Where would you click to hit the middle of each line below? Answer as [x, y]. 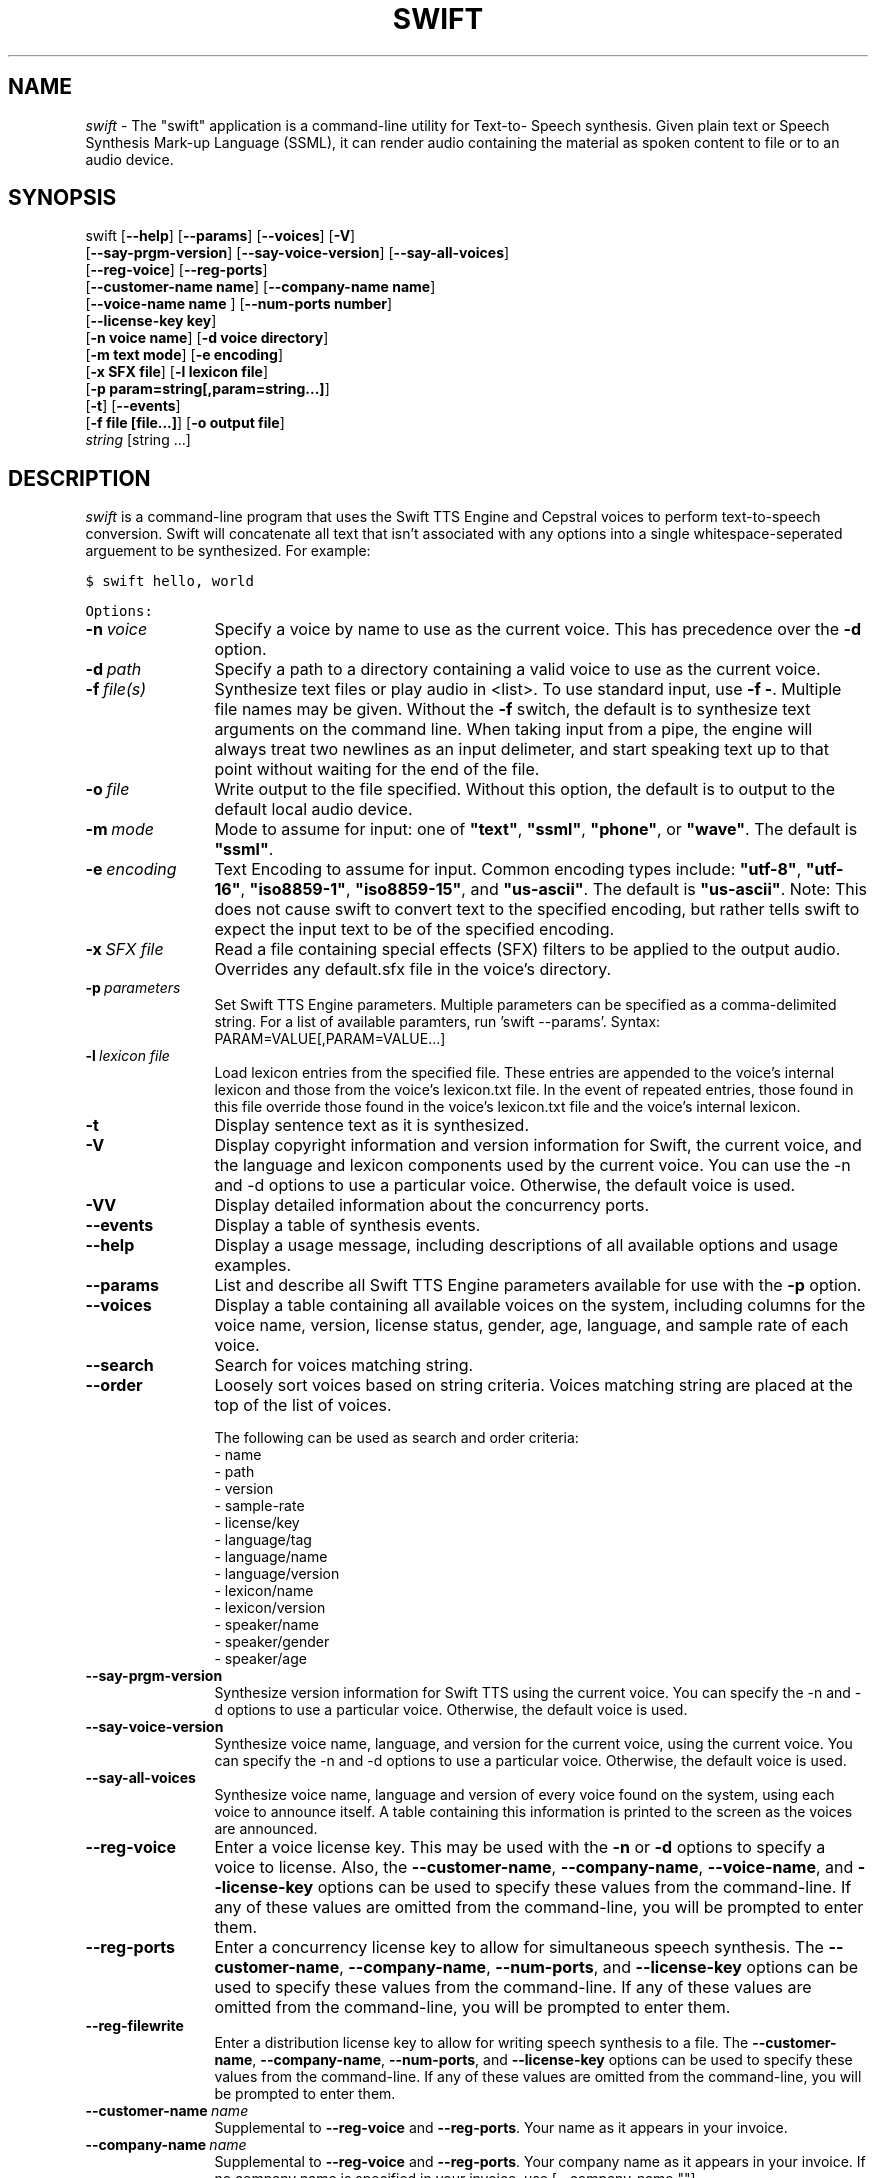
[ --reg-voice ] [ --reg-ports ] [176, 270]
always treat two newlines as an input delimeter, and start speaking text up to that [521, 749]
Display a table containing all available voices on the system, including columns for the [540, 1305]
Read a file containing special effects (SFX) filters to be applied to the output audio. [527, 949]
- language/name [271, 1557]
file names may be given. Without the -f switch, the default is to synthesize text [512, 709]
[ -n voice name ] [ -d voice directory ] [207, 338]
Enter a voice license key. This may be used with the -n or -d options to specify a [520, 1847]
